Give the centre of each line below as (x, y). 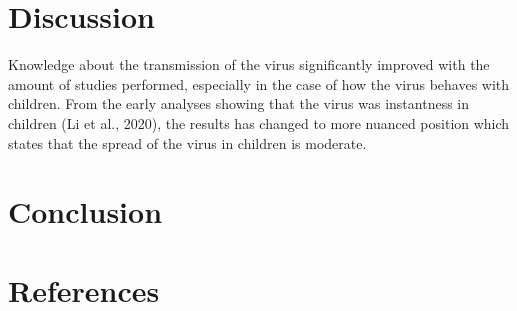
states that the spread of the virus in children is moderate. (187, 142)
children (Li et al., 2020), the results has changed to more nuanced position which (259, 122)
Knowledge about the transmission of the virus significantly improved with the (249, 64)
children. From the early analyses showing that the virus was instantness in (239, 103)
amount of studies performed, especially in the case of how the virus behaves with (259, 83)
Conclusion (85, 211)
